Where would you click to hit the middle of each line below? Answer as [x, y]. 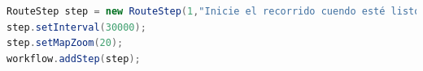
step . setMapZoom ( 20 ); [65, 43]
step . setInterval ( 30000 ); [76, 27]
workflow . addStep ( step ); [74, 58]
